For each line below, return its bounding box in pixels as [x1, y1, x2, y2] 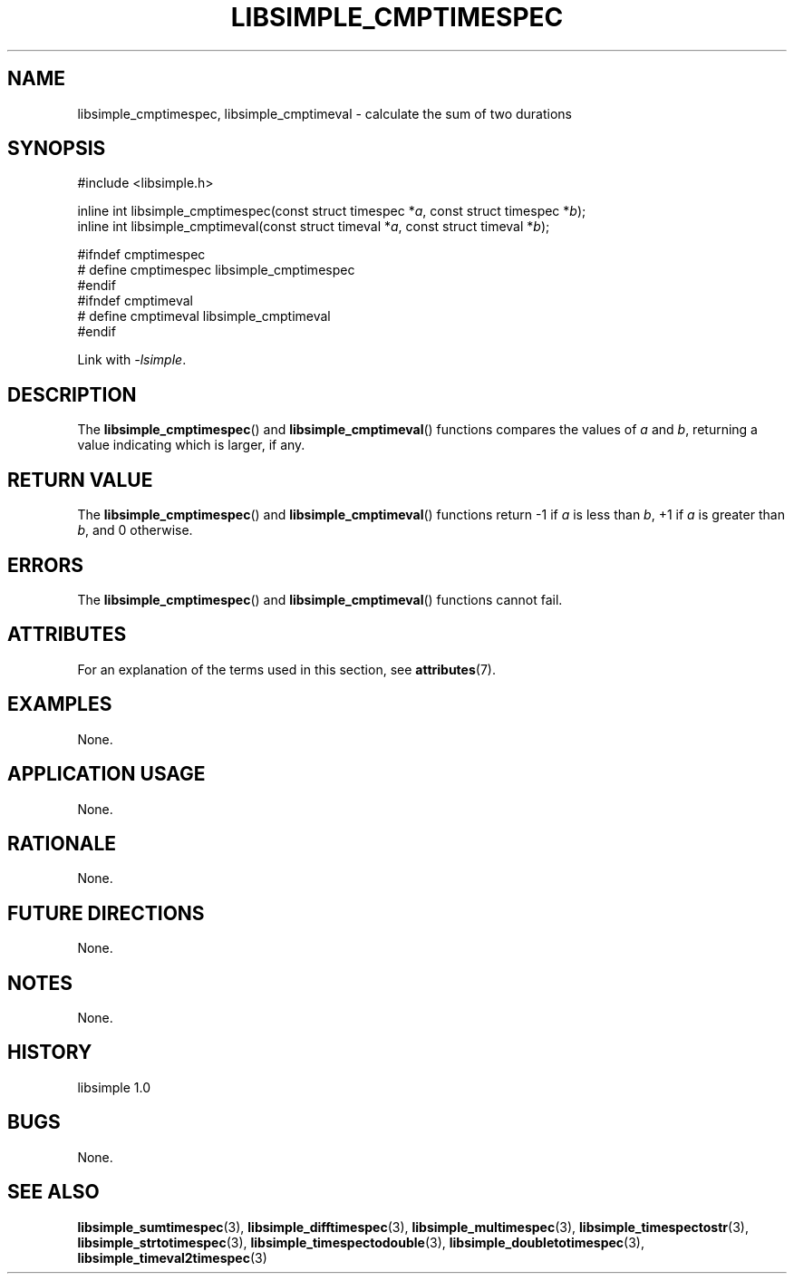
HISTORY [7, 1041, 92, 1064]
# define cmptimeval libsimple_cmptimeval [77, 308, 331, 325]
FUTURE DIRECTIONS [7, 901, 205, 925]
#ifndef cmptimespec [77, 247, 206, 263]
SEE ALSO [7, 1180, 100, 1204]
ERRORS [7, 553, 84, 577]
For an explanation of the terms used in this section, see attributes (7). [77, 661, 496, 677]
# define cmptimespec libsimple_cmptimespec [77, 262, 355, 278]
